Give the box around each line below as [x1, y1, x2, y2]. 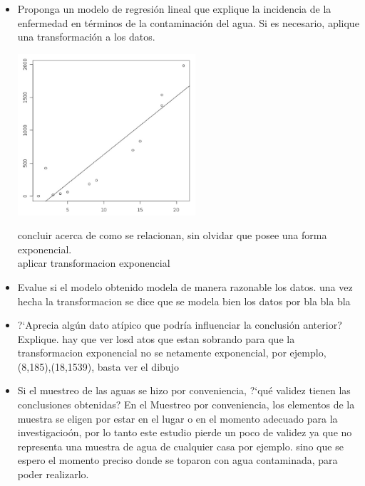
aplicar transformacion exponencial [17, 255, 170, 270]
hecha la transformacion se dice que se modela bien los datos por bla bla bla [17, 293, 351, 308]
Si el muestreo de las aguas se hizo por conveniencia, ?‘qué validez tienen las [17, 383, 351, 398]
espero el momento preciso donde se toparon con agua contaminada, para [17, 453, 338, 467]
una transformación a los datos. [17, 29, 155, 44]
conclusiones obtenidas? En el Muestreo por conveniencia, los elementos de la [17, 397, 355, 412]
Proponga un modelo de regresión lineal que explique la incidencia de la [17, 1, 331, 16]
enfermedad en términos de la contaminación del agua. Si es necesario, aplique [17, 15, 359, 30]
